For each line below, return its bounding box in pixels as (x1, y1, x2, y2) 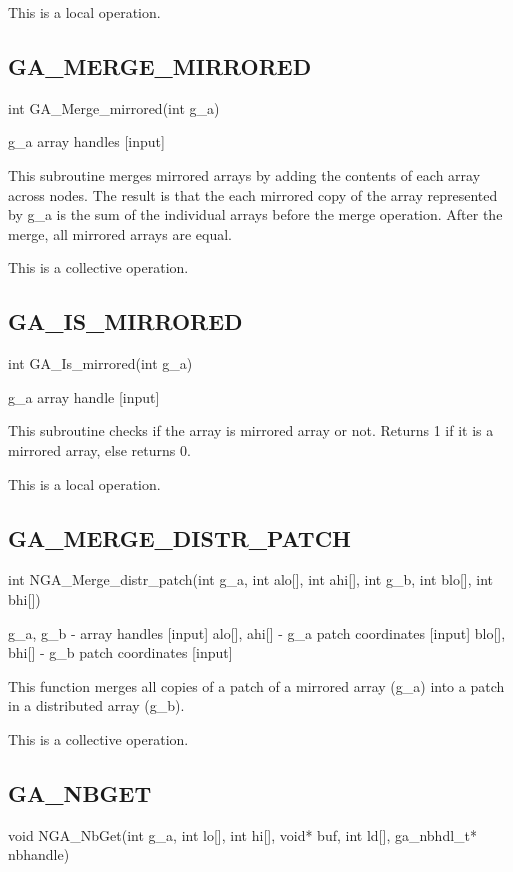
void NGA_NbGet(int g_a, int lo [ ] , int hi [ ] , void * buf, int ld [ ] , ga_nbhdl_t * (8, 824, 478, 845)
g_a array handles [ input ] (8, 131, 165, 152)
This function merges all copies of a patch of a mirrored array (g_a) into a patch (8, 675, 505, 696)
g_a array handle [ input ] (8, 386, 160, 407)
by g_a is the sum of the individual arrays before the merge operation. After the (8, 204, 503, 225)
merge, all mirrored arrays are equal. (8, 223, 232, 244)
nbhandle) (8, 844, 70, 865)
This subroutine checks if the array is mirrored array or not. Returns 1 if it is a (8, 420, 494, 441)
